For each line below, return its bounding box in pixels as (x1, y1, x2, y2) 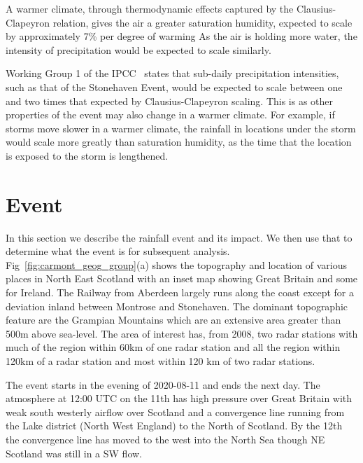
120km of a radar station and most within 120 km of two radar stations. (6, 354, 315, 368)
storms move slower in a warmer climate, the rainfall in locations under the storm (6, 120, 356, 135)
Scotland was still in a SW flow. (6, 445, 142, 460)
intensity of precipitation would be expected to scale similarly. (6, 42, 271, 57)
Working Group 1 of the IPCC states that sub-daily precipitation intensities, (6, 66, 339, 81)
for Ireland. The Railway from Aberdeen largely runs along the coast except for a (6, 285, 355, 300)
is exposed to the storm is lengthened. (6, 148, 169, 163)
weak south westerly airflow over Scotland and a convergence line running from (6, 404, 345, 419)
